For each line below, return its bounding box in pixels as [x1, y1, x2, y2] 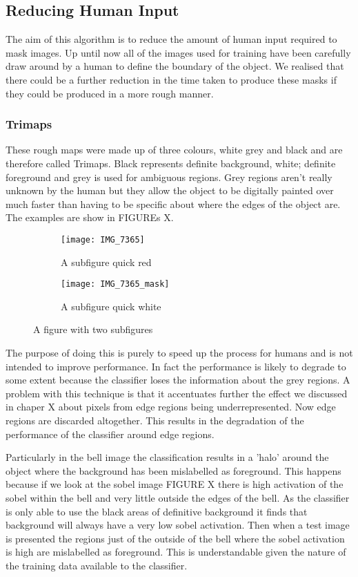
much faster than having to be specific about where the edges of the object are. [6, 196, 341, 211]
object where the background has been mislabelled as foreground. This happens [6, 463, 341, 477]
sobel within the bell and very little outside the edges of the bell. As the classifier [6, 490, 350, 504]
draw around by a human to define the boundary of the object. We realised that [6, 59, 344, 73]
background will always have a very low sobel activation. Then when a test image [6, 518, 350, 532]
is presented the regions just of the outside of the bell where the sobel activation [6, 531, 345, 545]
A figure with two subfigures [33, 322, 153, 337]
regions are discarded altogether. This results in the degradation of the [6, 413, 304, 428]
